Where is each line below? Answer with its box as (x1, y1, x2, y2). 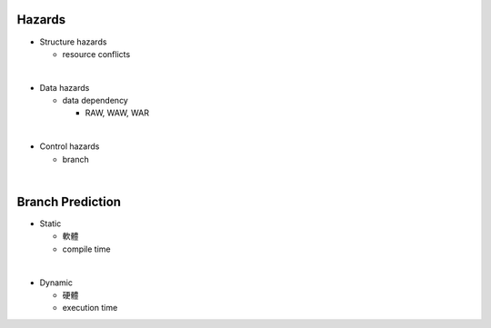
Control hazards (39, 141, 100, 152)
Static (39, 218, 62, 229)
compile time (62, 244, 111, 254)
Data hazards (39, 82, 90, 93)
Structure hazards (39, 36, 107, 47)
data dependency (62, 95, 129, 106)
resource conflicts (62, 48, 131, 59)
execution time (62, 303, 118, 313)
